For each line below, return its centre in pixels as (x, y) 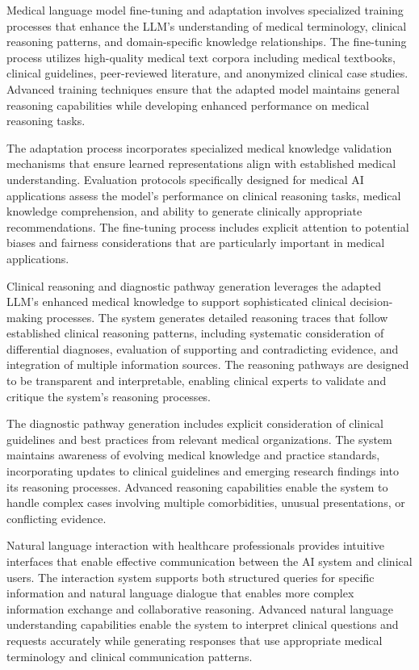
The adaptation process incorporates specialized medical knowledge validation (199, 147)
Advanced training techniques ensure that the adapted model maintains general (203, 88)
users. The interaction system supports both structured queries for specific (191, 577)
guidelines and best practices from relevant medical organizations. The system (199, 439)
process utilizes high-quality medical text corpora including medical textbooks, (201, 57)
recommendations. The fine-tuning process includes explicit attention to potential (208, 226)
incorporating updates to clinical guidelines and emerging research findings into (203, 471)
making (25, 317)
